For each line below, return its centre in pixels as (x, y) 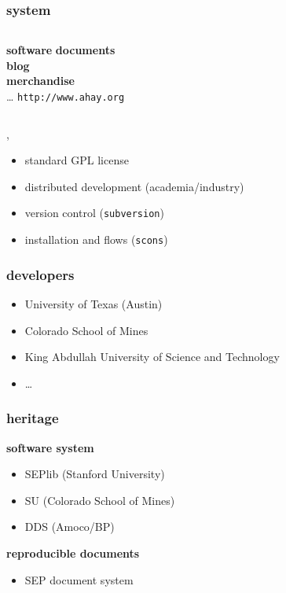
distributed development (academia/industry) (134, 186)
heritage (33, 418)
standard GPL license (77, 160)
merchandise (40, 81)
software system (50, 447)
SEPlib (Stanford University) (95, 474)
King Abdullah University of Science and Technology (152, 357)
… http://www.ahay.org (66, 96)
